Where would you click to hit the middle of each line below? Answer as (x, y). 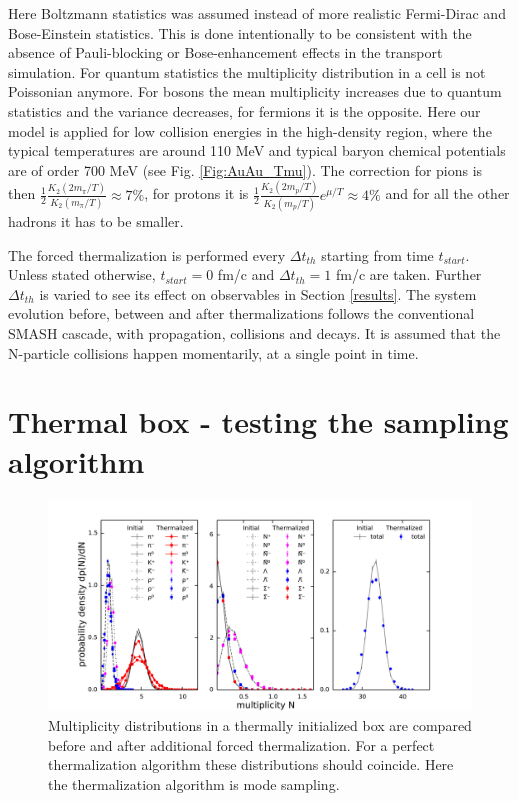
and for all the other (447, 193)
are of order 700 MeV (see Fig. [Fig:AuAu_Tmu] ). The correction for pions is (245, 169)
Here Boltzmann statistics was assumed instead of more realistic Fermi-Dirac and (257, 13)
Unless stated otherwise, (82, 274)
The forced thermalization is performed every (147, 254)
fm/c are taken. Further (408, 274)
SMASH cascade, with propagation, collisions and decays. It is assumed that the (254, 332)
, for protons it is (196, 193)
